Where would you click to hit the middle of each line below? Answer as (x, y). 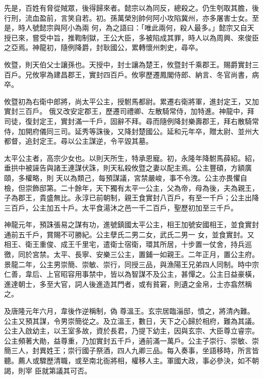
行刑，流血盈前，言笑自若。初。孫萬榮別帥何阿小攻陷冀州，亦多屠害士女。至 (131, 17)
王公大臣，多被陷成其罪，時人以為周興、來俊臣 (181, 37)
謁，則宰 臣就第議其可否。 (48, 370)
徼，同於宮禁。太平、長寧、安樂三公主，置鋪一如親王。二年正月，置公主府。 (131, 254)
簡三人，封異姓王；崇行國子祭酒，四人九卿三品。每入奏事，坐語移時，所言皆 (131, 350)
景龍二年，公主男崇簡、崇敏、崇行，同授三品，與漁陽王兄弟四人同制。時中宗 (131, 264)
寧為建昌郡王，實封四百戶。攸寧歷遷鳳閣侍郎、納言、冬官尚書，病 (149, 74)
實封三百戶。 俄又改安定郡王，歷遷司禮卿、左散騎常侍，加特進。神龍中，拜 (129, 111)
